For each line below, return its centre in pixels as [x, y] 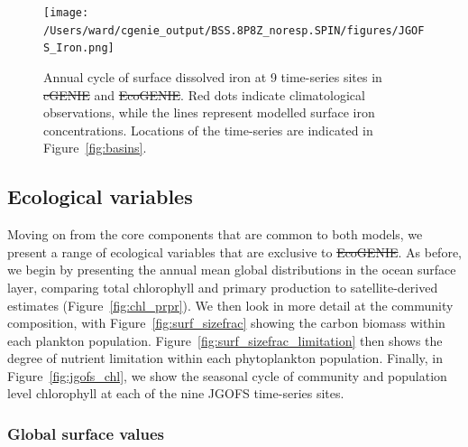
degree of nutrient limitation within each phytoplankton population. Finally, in [225, 358]
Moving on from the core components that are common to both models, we [215, 234]
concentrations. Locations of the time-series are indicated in [208, 130]
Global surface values [86, 433]
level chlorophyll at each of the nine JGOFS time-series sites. [176, 393]
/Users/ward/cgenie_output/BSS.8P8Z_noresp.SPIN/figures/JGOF [234, 30]
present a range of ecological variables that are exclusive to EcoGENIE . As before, [235, 251]
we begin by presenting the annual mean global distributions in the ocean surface [232, 270]
